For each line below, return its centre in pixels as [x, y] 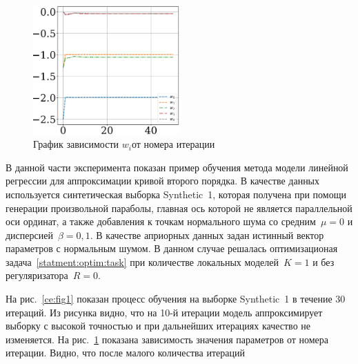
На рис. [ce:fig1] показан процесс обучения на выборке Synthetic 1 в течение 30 [176, 299]
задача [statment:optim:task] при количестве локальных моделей [142, 261]
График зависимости [76, 144]
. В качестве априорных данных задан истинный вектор [207, 234]
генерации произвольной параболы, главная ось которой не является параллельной [179, 208]
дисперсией [29, 234]
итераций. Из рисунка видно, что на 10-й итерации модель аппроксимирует [164, 312]
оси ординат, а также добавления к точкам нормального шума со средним [161, 221]
